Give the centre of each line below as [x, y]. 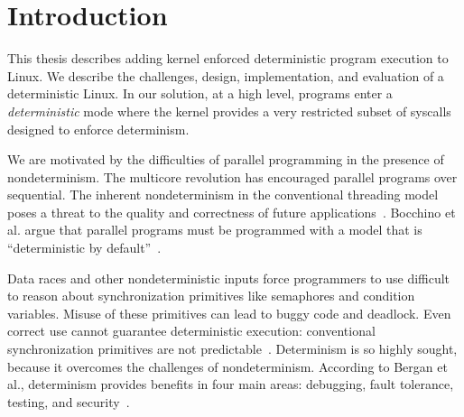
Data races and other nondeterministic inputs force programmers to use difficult [229, 278]
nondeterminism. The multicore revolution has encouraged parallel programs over [232, 176]
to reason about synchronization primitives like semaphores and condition [211, 296]
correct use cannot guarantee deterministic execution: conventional [191, 331]
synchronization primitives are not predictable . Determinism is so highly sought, [232, 349]
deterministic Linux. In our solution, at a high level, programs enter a [200, 93]
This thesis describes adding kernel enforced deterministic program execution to [228, 58]
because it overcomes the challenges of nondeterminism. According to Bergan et [227, 366]
